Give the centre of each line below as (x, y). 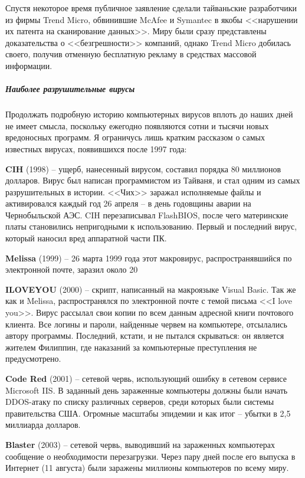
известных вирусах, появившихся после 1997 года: (96, 148)
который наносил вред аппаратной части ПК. (86, 238)
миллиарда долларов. (43, 425)
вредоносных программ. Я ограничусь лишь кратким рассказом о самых (135, 137)
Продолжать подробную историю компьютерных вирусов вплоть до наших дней (149, 114)
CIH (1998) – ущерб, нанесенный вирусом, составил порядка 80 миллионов (143, 168)
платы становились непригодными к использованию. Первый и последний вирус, (151, 226)
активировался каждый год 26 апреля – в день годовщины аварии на (128, 203)
